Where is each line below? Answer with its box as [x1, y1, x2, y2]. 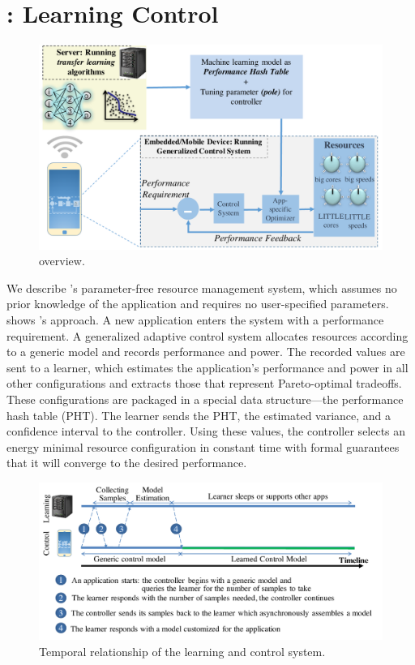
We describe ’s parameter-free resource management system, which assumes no [6, 279, 397, 296]
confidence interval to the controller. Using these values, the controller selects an [6, 423, 406, 440]
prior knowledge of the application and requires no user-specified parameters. [6, 295, 389, 312]
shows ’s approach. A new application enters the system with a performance [6, 311, 384, 328]
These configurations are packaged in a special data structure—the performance [6, 391, 404, 408]
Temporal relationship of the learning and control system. [39, 642, 326, 659]
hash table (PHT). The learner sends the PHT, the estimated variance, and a [6, 406, 391, 423]
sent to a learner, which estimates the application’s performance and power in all [6, 358, 409, 375]
